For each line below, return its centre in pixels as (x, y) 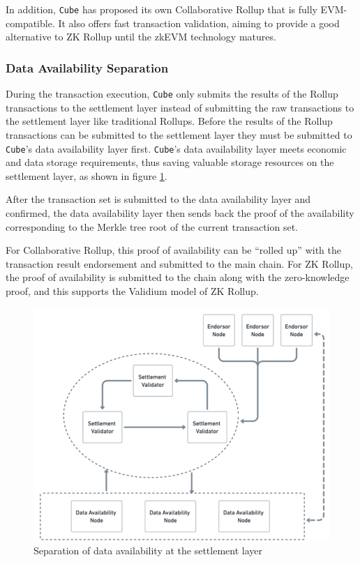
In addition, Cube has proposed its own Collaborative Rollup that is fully (162, 9)
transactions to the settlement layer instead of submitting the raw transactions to (180, 107)
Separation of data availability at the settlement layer (148, 550)
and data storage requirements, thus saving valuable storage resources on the (170, 162)
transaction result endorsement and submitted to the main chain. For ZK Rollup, (179, 263)
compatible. (30, 23)
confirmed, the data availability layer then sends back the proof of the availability (180, 212)
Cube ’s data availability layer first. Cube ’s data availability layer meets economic (176, 148)
